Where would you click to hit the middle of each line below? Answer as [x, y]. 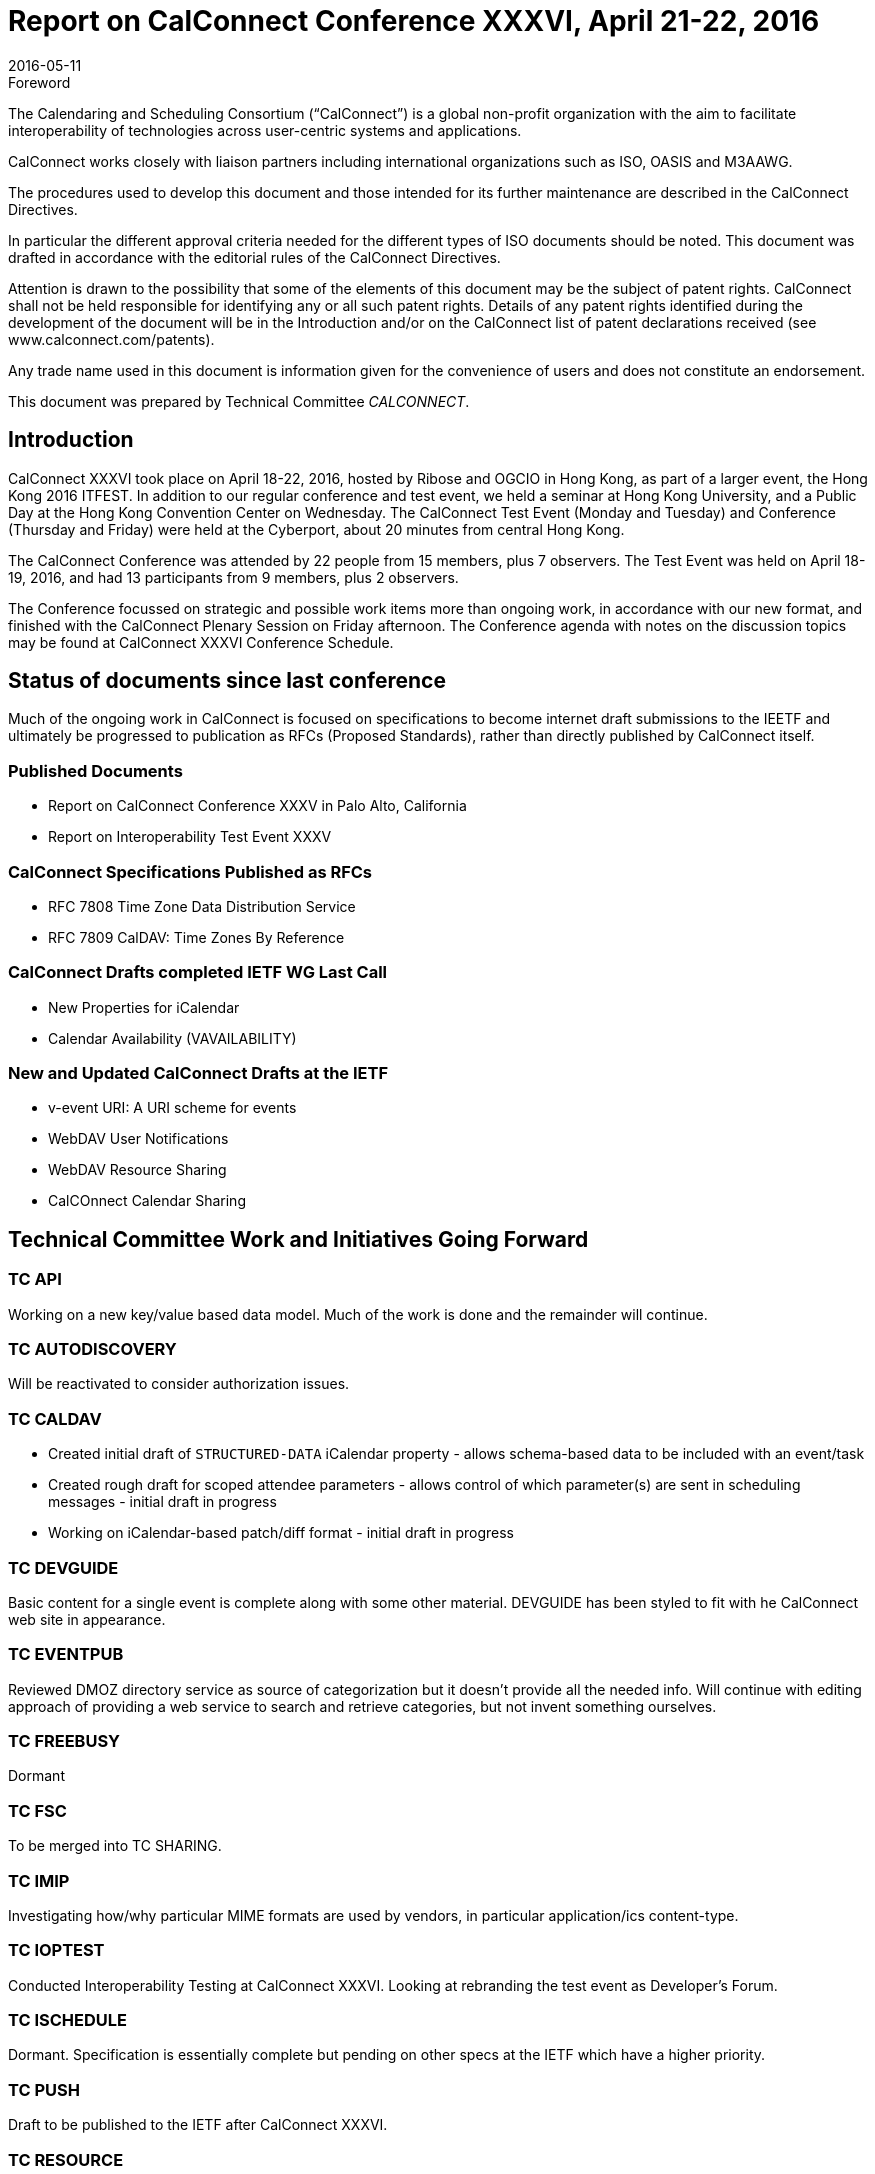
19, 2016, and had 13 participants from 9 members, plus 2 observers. [233, 577]
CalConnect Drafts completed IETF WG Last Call [198, 972]
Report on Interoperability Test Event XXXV [190, 837]
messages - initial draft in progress [162, 1502]
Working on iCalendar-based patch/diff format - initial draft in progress [281, 1533]
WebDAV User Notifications [138, 1139]
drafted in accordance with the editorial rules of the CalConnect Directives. [254, 257]
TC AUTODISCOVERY [92, 1349]
